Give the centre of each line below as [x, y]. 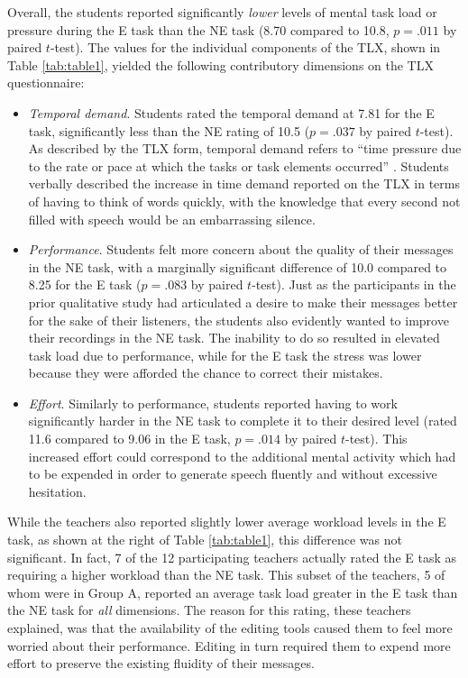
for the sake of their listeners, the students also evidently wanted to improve [239, 320]
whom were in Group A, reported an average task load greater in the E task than [233, 592]
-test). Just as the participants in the [354, 284]
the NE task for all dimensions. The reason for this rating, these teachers [209, 610]
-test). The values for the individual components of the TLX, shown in [245, 47]
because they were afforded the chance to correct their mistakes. [206, 373]
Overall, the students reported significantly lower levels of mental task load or [222, 12]
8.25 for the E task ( [85, 284]
